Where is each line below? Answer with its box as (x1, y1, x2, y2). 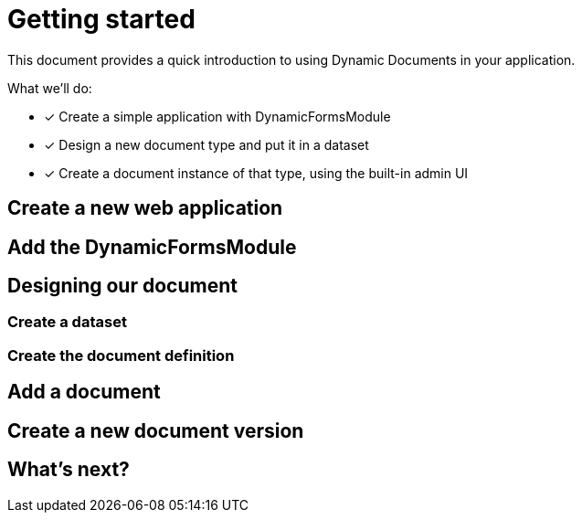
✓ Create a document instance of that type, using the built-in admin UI (44, 164, 469, 181)
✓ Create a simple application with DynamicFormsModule (44, 108, 391, 124)
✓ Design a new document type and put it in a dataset (44, 136, 369, 153)
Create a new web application (7, 196, 283, 220)
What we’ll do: (7, 80, 92, 96)
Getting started (7, 4, 196, 35)
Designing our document (7, 274, 238, 298)
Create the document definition (7, 345, 235, 365)
